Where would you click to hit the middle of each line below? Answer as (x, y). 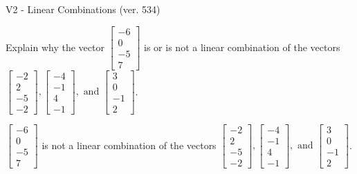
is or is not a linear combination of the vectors (242, 47)
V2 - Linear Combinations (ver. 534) (83, 9)
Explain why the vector (55, 47)
